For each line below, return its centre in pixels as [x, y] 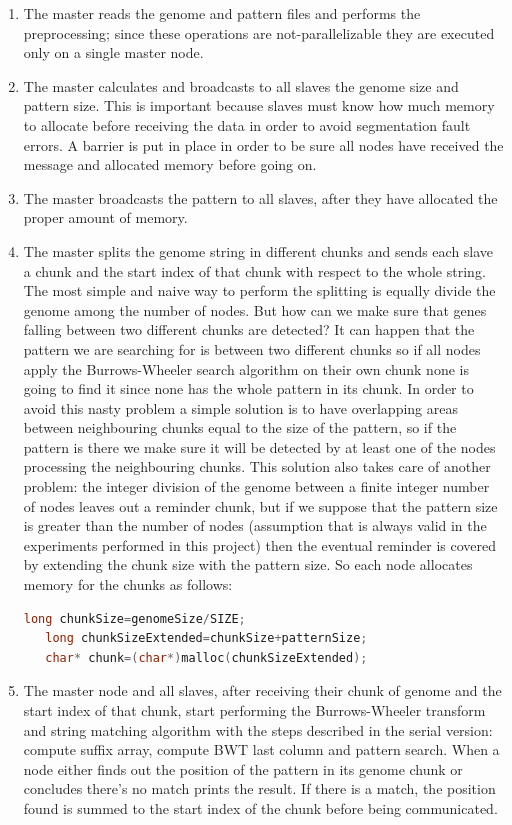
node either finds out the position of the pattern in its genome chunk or [243, 768]
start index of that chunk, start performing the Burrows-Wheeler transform [254, 710]
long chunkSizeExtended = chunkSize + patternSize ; [206, 638]
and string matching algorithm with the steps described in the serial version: [258, 729]
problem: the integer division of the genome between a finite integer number [256, 486]
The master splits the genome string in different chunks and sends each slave [258, 250]
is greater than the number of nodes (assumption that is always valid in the [255, 525]
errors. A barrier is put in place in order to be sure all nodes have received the [263, 144]
